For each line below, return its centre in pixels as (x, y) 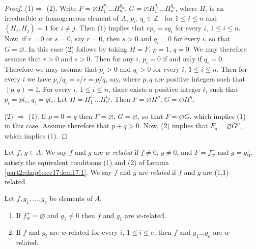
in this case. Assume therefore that (57, 125)
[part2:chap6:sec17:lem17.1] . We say (58, 172)
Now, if (15, 39)
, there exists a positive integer (155, 89)
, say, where (123, 79)
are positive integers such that (200, 79)
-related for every (92, 232)
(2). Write (61, 8)
